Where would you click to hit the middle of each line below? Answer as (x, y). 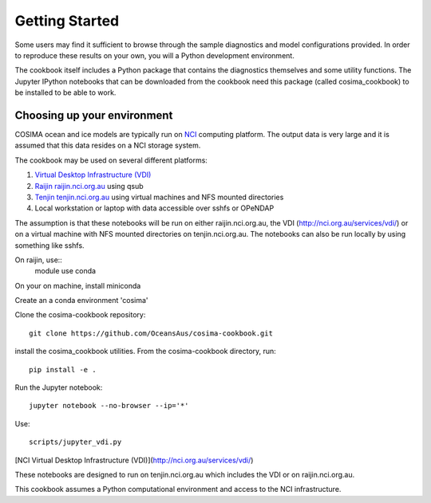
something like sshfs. (49, 245)
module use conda (65, 271)
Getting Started (67, 21)
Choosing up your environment (94, 115)
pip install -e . (63, 369)
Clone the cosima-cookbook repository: (80, 315)
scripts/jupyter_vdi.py (75, 442)
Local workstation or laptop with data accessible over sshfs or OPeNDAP (154, 208)
